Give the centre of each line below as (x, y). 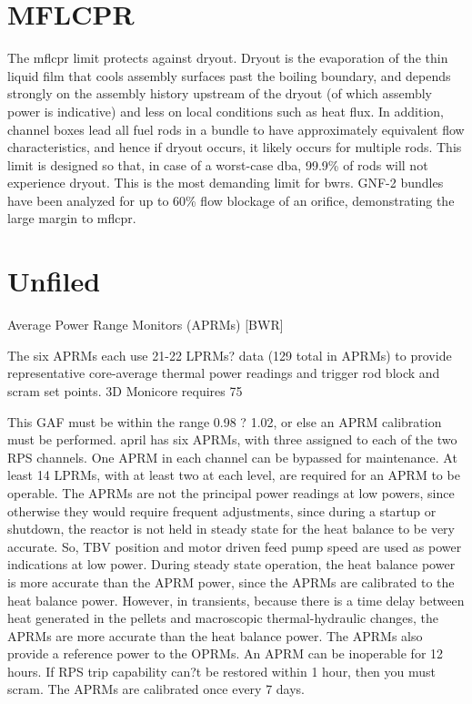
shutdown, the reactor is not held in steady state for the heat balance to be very (231, 529)
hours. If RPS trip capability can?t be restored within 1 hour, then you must (222, 671)
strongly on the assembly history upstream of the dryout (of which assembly (220, 93)
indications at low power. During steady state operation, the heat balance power (231, 564)
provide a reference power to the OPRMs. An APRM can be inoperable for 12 (226, 653)
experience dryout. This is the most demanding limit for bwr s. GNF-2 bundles (226, 183)
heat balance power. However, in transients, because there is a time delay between (236, 600)
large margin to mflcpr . (72, 218)
